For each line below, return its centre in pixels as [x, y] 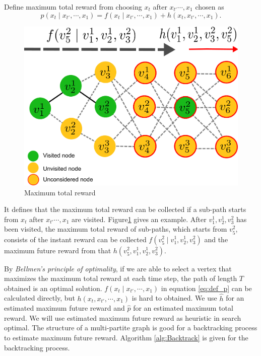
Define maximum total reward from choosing [73, 7]
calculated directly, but [40, 298]
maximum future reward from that [58, 250]
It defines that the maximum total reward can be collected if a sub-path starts [125, 209]
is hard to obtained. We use [174, 298]
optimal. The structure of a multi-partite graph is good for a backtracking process [131, 328]
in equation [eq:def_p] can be [206, 288]
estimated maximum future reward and [64, 308]
